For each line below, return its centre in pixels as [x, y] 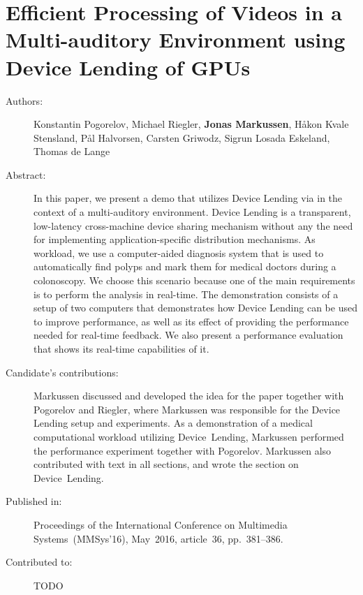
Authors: [24, 100]
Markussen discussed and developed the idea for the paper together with [189, 396]
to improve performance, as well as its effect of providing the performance [191, 321]
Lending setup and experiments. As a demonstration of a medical [173, 423]
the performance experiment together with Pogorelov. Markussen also [183, 450]
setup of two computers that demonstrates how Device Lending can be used [195, 308]
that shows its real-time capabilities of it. [121, 348]
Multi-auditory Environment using [176, 39]
